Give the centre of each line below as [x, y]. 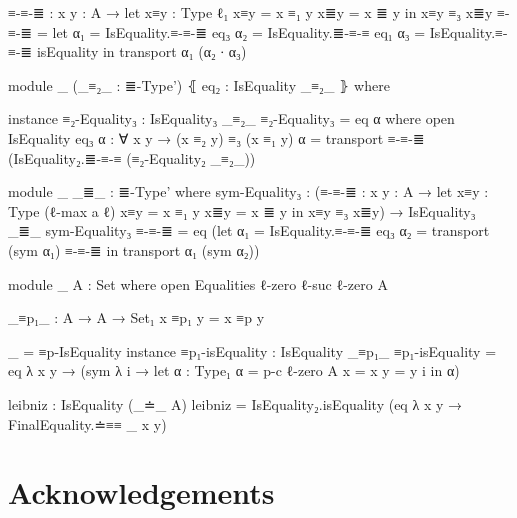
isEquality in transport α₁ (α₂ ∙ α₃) [141, 51]
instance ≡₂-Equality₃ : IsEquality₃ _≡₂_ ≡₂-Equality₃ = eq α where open [231, 118]
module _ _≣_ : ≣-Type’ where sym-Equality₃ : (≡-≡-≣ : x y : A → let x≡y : [248, 191]
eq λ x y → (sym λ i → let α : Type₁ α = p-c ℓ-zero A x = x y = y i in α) [234, 370]
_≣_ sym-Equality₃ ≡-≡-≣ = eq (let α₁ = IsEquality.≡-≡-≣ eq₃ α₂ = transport [249, 230]
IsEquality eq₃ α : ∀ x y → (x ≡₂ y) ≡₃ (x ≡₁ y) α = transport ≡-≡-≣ [216, 137]
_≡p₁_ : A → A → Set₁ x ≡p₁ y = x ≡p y [136, 317]
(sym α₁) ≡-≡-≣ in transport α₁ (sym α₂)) [134, 249]
